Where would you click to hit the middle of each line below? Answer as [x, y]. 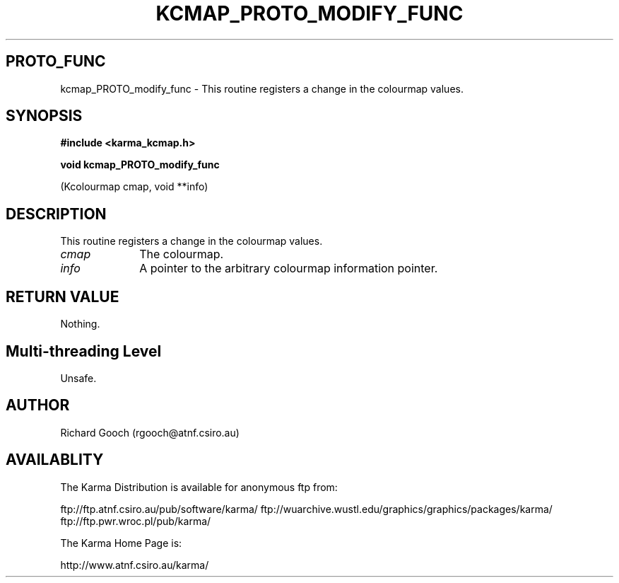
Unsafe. [78, 378]
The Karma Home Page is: [121, 543]
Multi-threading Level [84, 351]
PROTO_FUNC [56, 62]
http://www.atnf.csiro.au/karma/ [135, 565]
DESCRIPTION [56, 214]
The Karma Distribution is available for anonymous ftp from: [199, 487]
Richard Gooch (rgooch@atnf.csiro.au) [150, 432]
